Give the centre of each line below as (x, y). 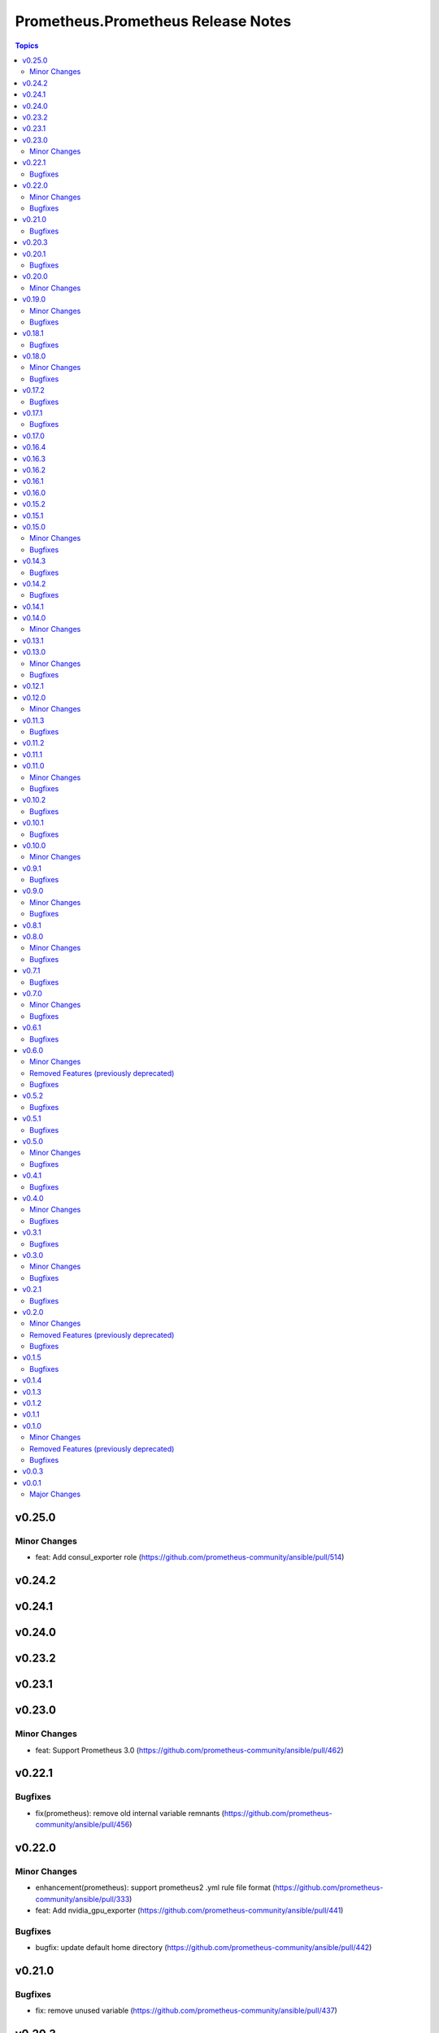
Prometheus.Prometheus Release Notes (153, 21)
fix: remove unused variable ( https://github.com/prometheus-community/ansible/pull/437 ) (186, 2011)
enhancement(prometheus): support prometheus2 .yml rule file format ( (155, 1887)
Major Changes (55, 1494)
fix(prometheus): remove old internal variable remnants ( (130, 1813)
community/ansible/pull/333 (83, 1899)
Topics (27, 46)
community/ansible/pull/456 (83, 1825)
